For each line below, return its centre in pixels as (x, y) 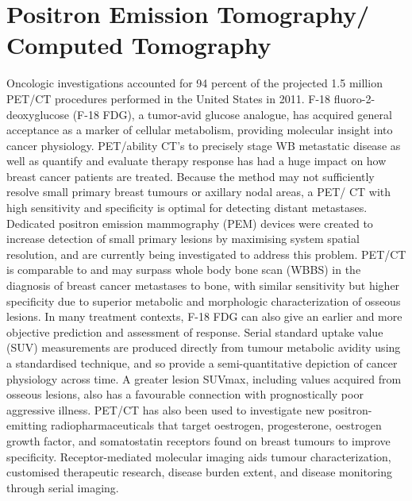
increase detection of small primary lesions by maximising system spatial (183, 239)
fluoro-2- (354, 98)
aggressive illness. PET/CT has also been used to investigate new (166, 409)
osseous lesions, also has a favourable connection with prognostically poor (185, 394)
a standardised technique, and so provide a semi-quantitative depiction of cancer (202, 363)
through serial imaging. (63, 487)
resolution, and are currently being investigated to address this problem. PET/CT (206, 254)
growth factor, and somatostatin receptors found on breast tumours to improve (198, 440)
